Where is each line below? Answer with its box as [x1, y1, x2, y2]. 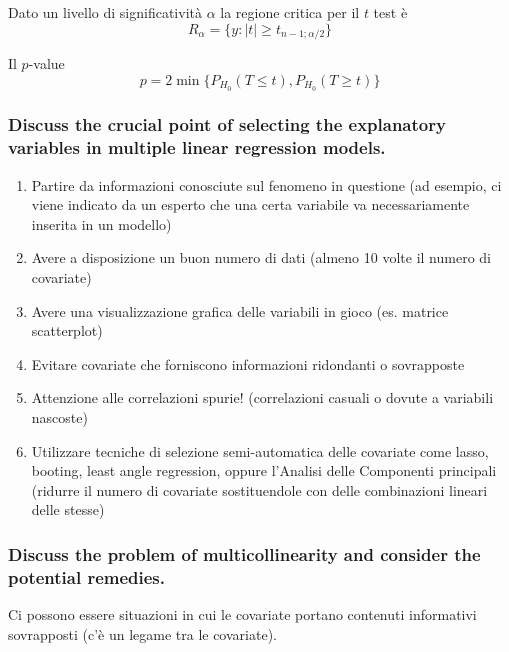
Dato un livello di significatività [8, 2, 202, 22]
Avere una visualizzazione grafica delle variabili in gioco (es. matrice [31, 300, 449, 321]
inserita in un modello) [31, 213, 172, 234]
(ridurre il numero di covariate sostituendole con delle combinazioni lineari [31, 479, 488, 500]
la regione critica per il [220, 2, 360, 22]
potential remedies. [8, 564, 166, 589]
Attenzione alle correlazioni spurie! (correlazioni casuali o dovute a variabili [31, 387, 494, 408]
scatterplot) [31, 320, 103, 341]
